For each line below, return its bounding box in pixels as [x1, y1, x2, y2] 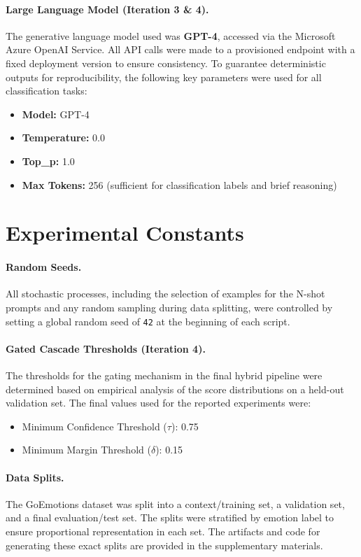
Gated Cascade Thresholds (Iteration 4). [6, 341, 206, 355]
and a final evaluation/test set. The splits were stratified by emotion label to [6, 510, 334, 525]
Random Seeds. [6, 260, 82, 274]
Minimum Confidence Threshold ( [22, 418, 167, 433]
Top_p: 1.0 [22, 153, 75, 168]
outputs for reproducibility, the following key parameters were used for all [6, 69, 322, 84]
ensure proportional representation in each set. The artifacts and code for [6, 523, 320, 538]
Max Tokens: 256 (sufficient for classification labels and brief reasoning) [22, 177, 337, 192]
